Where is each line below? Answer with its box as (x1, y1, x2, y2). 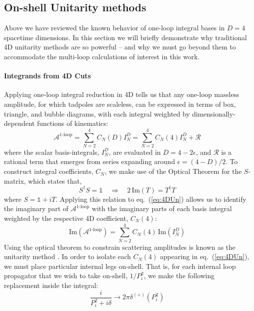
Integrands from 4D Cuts (4, 71, 91, 81)
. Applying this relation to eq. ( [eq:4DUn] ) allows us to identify (55, 193, 247, 204)
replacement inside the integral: (4, 280, 98, 290)
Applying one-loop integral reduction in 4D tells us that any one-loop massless (4, 89, 239, 99)
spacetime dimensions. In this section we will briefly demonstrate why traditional (4, 32, 247, 42)
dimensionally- (192, 108, 235, 119)
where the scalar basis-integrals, (4, 146, 99, 157)
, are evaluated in (109, 146, 161, 157)
